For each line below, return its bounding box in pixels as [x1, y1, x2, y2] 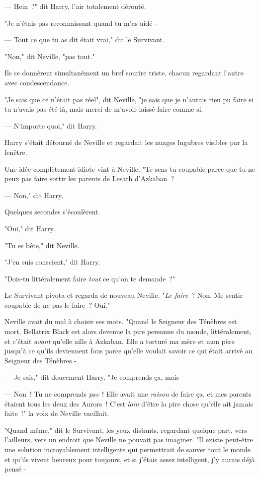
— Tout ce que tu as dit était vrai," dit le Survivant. [4, 34, 165, 45]
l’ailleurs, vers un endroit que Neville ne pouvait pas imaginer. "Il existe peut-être [4, 434, 253, 445]
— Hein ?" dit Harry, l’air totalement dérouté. [4, 1, 146, 11]
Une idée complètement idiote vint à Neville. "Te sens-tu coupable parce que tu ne [4, 163, 255, 174]
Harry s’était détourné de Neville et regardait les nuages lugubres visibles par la [4, 137, 248, 147]
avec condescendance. [4, 77, 70, 87]
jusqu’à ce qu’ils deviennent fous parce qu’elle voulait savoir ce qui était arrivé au [4, 345, 253, 356]
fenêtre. [4, 146, 27, 157]
